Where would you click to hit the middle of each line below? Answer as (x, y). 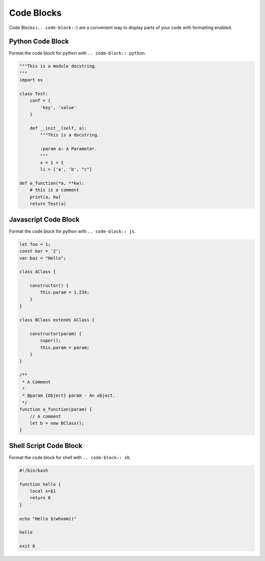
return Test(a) (48, 204)
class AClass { (38, 272)
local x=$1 (43, 491)
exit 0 (27, 546)
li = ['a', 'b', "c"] (66, 169)
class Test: (34, 94)
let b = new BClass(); (57, 423)
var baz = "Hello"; (43, 258)
